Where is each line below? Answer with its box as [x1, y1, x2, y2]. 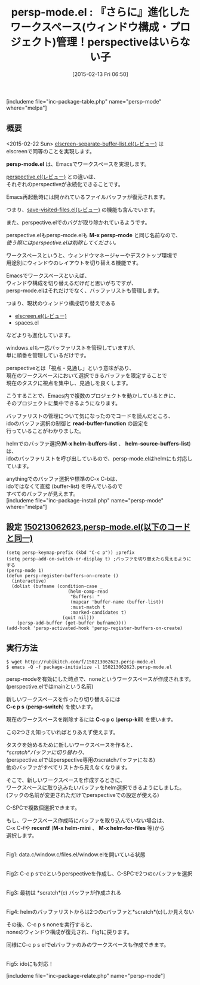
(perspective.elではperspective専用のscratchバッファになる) [6, 756, 155, 763]
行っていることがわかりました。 [6, 427, 85, 434]
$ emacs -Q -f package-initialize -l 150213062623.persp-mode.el [6, 664, 172, 671]
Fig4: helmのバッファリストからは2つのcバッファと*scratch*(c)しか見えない [6, 908, 195, 916]
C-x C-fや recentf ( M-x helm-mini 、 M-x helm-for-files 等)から [6, 825, 165, 832]
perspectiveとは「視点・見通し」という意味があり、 [6, 364, 135, 371]
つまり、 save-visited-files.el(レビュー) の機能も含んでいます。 [6, 206, 159, 213]
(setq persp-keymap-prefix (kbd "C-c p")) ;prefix [6, 549, 135, 556]
